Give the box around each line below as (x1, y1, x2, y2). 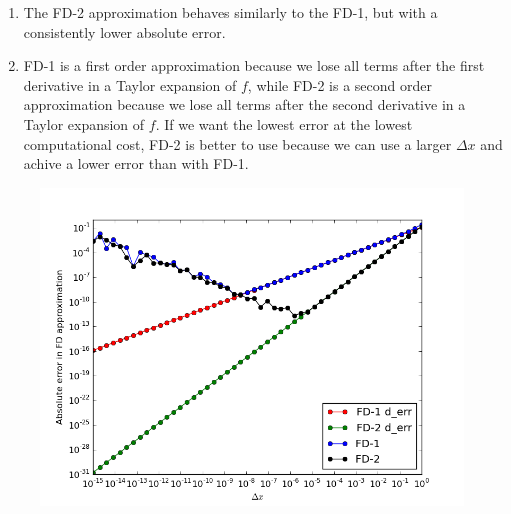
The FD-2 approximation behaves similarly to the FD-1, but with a (23, 2, 438, 22)
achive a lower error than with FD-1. (23, 153, 249, 174)
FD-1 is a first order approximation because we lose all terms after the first (23, 55, 485, 76)
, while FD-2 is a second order (247, 74, 432, 95)
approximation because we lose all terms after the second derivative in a (23, 94, 466, 115)
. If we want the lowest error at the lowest (155, 113, 413, 134)
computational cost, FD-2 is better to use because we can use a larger (23, 133, 452, 154)
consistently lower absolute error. (23, 21, 226, 42)
